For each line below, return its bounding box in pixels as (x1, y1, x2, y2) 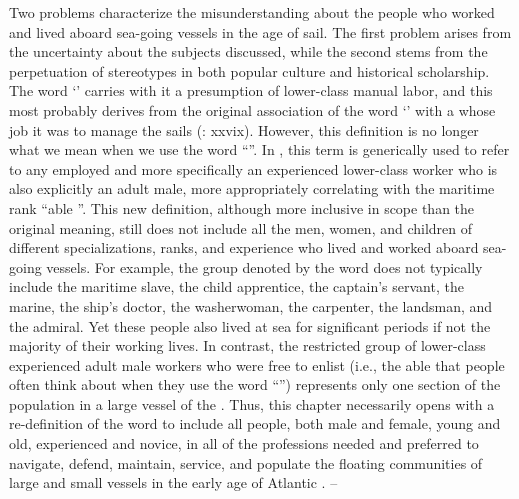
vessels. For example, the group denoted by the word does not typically (46, 256, 483, 277)
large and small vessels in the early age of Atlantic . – (9, 472, 338, 493)
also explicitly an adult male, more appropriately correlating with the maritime (9, 178, 495, 199)
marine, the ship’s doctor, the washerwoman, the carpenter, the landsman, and (9, 295, 493, 316)
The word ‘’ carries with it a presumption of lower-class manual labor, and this (9, 80, 493, 101)
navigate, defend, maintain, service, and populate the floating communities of (9, 452, 483, 473)
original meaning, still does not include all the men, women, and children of (9, 217, 473, 238)
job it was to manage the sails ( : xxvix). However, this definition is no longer (9, 119, 479, 140)
